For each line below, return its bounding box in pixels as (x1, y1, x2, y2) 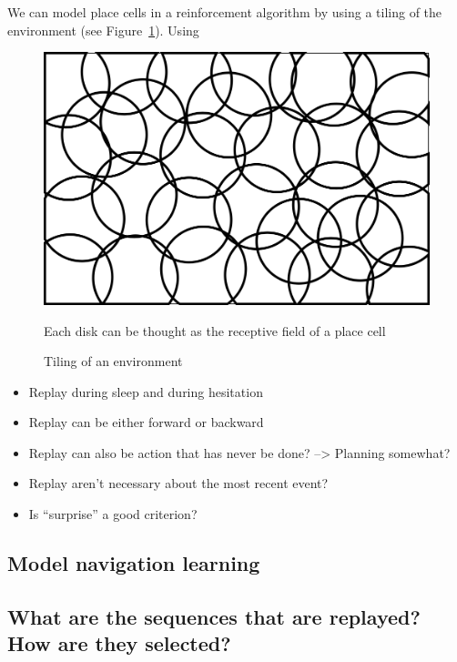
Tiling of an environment (44, 351, 183, 371)
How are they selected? (7, 629, 231, 657)
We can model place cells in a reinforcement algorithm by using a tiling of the (7, 3, 442, 21)
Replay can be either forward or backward (28, 412, 264, 432)
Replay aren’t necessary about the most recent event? (28, 474, 329, 493)
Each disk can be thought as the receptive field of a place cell (44, 321, 386, 340)
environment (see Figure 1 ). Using (7, 20, 199, 39)
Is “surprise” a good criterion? (28, 504, 198, 524)
